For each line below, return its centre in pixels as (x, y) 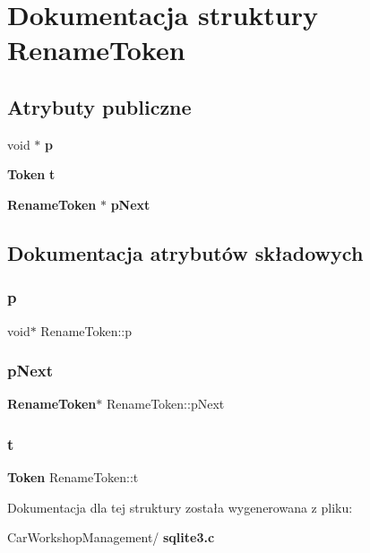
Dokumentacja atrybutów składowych (185, 252)
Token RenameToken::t (73, 477)
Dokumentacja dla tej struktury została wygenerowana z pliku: (180, 507)
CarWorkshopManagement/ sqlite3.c (111, 537)
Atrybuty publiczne (99, 106)
